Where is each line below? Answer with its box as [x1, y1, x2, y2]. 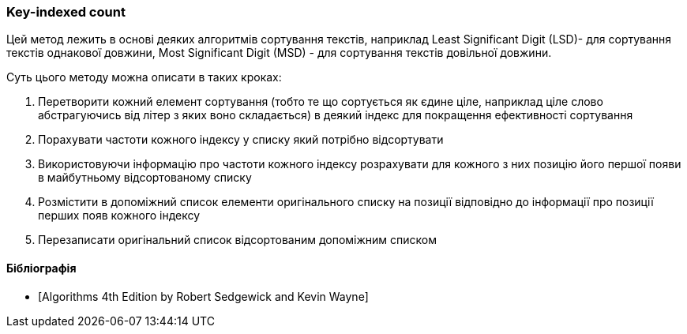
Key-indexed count [6, 4, 126, 20]
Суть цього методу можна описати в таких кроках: [6, 70, 282, 84]
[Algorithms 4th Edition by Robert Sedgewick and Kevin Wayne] [38, 289, 369, 303]
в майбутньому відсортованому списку [38, 171, 252, 185]
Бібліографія [6, 261, 77, 275]
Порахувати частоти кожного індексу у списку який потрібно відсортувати [38, 133, 444, 147]
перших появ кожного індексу [38, 208, 201, 223]
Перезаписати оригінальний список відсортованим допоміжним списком [38, 233, 437, 247]
